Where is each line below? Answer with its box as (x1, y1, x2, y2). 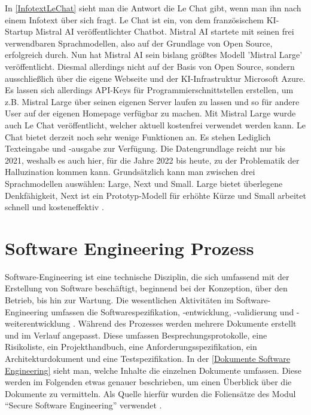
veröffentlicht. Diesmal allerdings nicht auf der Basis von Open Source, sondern (5, 60, 295, 72)
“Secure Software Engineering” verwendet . (5, 399, 162, 411)
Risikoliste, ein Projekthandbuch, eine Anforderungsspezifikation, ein (5, 340, 257, 353)
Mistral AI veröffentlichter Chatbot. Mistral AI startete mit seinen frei (35, 25, 294, 38)
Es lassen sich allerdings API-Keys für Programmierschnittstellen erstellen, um (5, 84, 294, 96)
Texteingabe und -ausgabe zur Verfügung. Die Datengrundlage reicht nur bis (5, 142, 286, 155)
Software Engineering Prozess (5, 235, 254, 260)
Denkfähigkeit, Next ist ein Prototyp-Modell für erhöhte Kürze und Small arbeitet (5, 189, 306, 201)
